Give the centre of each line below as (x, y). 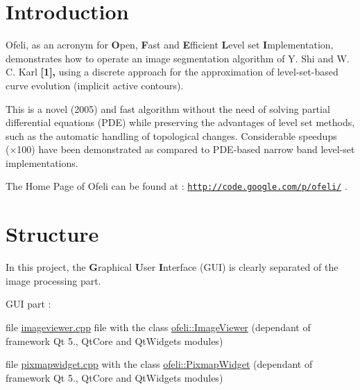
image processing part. (53, 280)
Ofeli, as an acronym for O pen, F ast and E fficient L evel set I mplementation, (170, 45)
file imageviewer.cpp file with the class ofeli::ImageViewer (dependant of (158, 327)
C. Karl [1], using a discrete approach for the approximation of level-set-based (172, 72)
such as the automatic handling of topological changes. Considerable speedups (171, 135)
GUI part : (28, 304)
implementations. (42, 162)
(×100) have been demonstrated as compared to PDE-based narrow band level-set (180, 149)
